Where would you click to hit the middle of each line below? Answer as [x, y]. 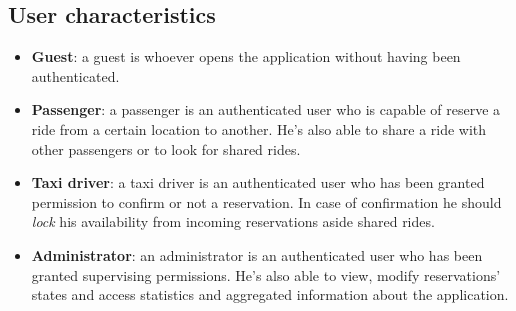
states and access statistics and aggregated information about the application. [270, 294]
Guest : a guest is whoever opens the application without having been [246, 56]
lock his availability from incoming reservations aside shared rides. [233, 221]
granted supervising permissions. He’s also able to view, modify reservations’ [266, 274]
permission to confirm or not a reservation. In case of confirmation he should [266, 201]
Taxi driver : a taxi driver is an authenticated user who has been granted [258, 182]
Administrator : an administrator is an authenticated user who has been [257, 254]
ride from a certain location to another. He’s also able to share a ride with [259, 128]
